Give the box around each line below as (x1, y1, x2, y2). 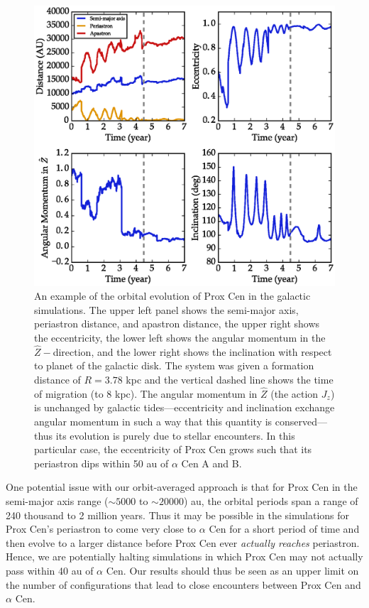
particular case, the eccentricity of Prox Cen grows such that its (34, 442, 312, 457)
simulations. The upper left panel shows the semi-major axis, (34, 302, 299, 317)
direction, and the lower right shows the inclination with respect (53, 344, 332, 359)
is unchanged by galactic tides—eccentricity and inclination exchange (34, 400, 335, 415)
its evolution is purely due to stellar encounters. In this (55, 428, 295, 443)
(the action (270, 386, 319, 401)
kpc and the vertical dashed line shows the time (126, 371, 334, 386)
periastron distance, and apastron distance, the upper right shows (34, 316, 320, 331)
